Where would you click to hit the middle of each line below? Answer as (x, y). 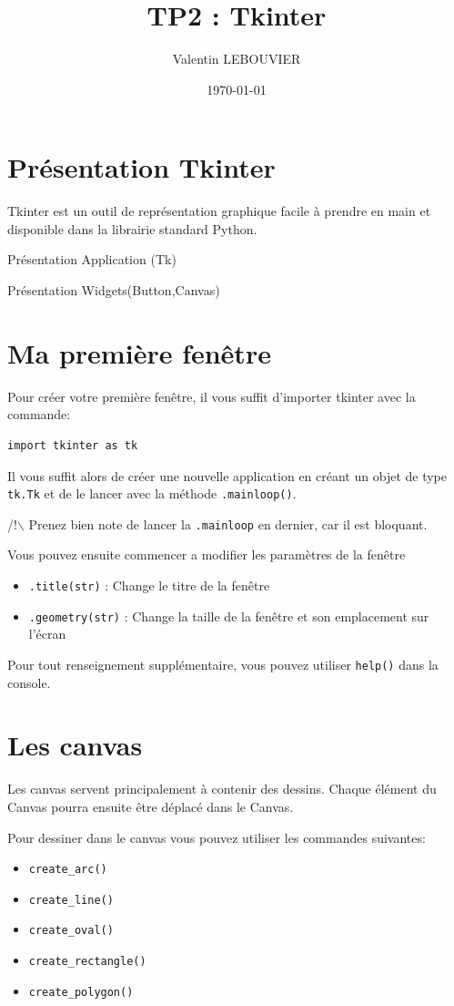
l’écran (47, 634)
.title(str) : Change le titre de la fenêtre (149, 585)
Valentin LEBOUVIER (237, 59)
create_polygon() (81, 992)
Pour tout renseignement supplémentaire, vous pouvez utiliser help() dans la (223, 664)
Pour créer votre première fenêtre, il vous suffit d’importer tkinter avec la (212, 396)
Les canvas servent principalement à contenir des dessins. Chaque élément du (222, 789)
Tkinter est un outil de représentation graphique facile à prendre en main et (219, 211)
